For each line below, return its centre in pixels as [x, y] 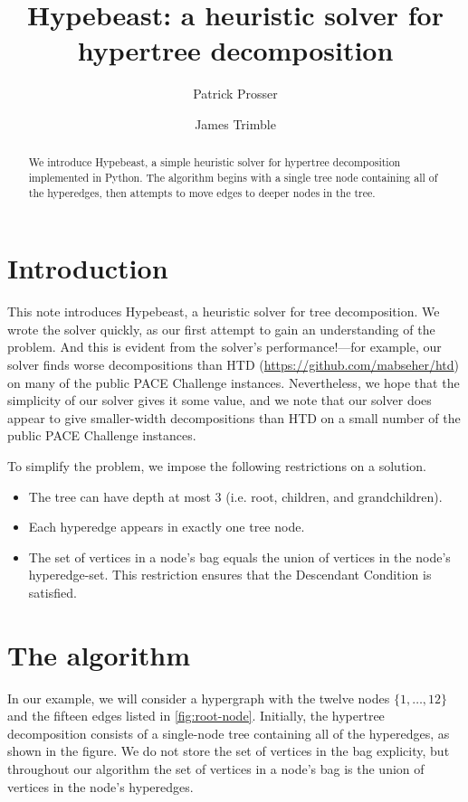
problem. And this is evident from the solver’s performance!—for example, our [224, 347]
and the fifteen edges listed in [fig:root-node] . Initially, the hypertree [196, 716]
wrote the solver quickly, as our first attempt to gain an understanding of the [221, 329]
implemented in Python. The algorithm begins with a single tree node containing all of [233, 177]
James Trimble [235, 123]
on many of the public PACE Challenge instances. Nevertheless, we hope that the [234, 382]
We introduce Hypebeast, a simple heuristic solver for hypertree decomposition [215, 162]
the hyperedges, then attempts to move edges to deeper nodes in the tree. [202, 192]
